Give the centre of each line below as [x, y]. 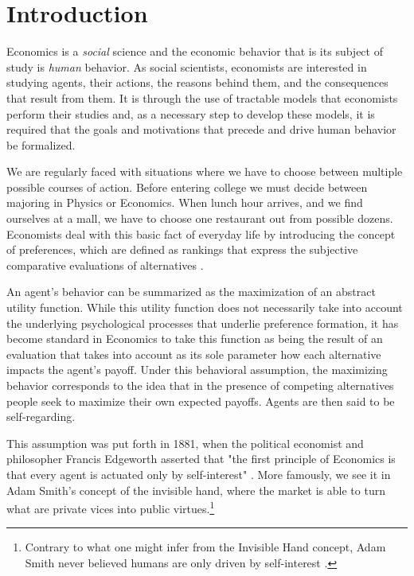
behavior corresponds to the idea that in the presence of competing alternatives [200, 385]
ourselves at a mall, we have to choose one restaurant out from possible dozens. [200, 218]
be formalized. [41, 144]
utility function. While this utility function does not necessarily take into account [205, 307]
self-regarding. [41, 416]
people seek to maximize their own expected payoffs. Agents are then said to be [201, 401]
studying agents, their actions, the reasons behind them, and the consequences [197, 82]
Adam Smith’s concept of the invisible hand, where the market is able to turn [196, 490]
